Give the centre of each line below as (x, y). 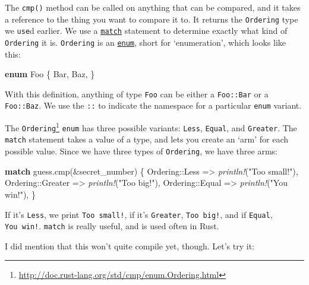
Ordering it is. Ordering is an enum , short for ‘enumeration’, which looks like (146, 42)
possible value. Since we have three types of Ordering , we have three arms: (141, 151)
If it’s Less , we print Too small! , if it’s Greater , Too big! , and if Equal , (139, 214)
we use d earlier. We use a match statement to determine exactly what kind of (146, 31)
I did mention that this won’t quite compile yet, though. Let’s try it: (130, 246)
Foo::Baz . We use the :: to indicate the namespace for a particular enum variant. (153, 105)
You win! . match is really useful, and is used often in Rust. (112, 226)
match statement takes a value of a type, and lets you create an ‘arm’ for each (147, 139)
